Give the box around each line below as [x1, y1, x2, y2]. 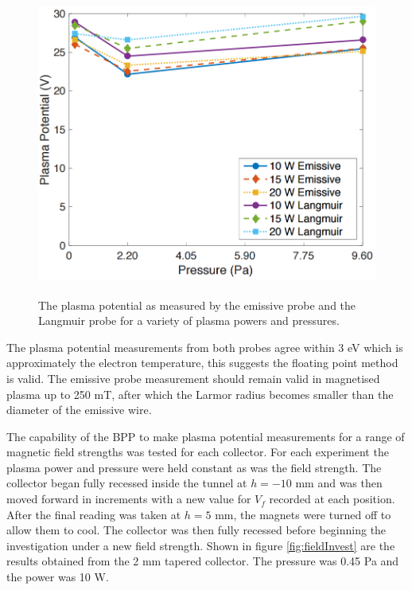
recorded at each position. [269, 490, 395, 507]
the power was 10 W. [6, 569, 109, 585]
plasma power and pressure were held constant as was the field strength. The [6, 459, 382, 475]
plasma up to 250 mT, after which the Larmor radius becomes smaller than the [6, 385, 394, 402]
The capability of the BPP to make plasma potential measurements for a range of [6, 428, 405, 444]
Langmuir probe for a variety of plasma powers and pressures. [38, 312, 340, 329]
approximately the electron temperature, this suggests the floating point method [6, 354, 398, 371]
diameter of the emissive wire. [6, 401, 152, 418]
